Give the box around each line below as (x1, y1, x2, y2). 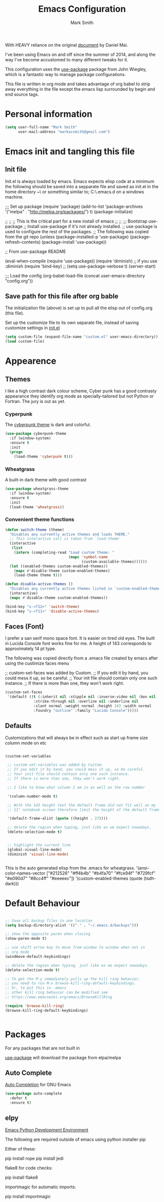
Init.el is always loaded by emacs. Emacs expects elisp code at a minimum (5, 178, 155, 184)
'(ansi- (136, 865, 150, 871)
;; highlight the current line (7, 843, 71, 848)
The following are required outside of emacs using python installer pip (5, 1136, 146, 1142)
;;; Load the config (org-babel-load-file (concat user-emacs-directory (5, 273, 145, 278)
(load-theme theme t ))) (14, 573, 62, 578)
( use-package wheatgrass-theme (5, 486, 69, 491)
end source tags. (5, 91, 39, 97)
